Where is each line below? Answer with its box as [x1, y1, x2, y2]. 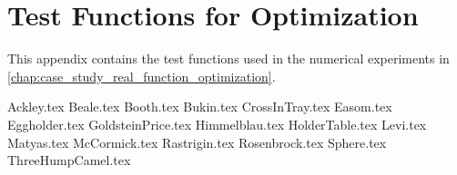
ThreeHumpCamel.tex [7, 151, 131, 170]
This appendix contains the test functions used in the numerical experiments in [7, 49, 450, 68]
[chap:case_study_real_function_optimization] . [7, 66, 276, 85]
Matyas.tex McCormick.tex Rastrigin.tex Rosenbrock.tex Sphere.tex [7, 132, 387, 151]
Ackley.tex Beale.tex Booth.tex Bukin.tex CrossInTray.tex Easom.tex [7, 97, 392, 116]
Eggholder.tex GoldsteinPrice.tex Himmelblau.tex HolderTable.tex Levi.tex [7, 114, 427, 133]
